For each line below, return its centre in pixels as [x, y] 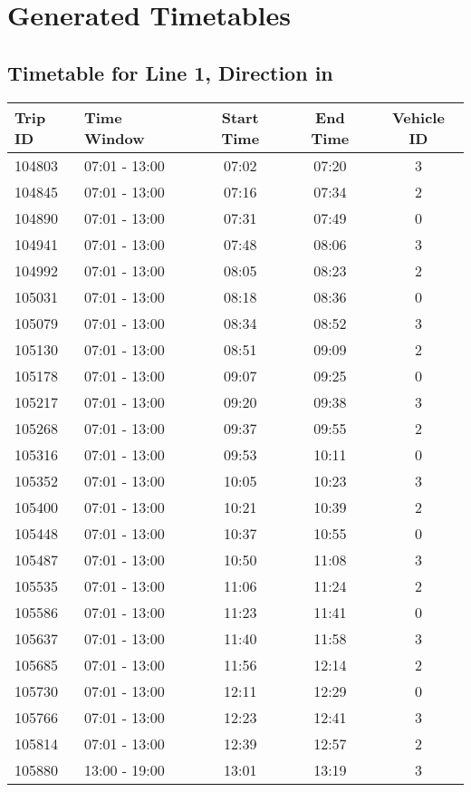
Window [114, 138]
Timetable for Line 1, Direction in [170, 72]
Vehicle [418, 117]
